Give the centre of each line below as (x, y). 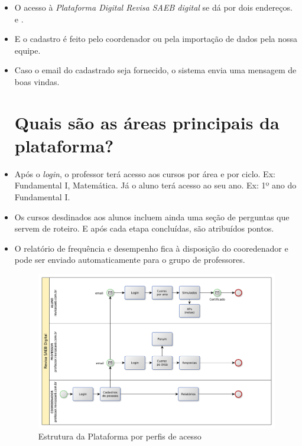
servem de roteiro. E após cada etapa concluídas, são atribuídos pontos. (144, 228)
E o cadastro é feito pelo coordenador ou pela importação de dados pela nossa (156, 39)
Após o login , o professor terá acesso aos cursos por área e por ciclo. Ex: (145, 173)
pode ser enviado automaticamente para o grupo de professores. (130, 260)
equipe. (27, 50)
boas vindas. (37, 81)
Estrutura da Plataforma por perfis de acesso (120, 436)
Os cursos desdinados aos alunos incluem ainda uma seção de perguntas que (152, 217)
